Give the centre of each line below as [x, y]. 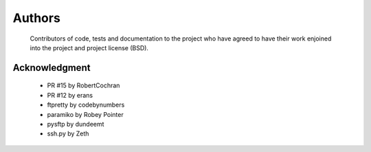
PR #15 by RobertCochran [83, 85]
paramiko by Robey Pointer [85, 114]
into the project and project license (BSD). [89, 47]
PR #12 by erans [70, 95]
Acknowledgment [52, 68]
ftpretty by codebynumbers [86, 105]
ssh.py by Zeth [68, 133]
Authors [37, 18]
